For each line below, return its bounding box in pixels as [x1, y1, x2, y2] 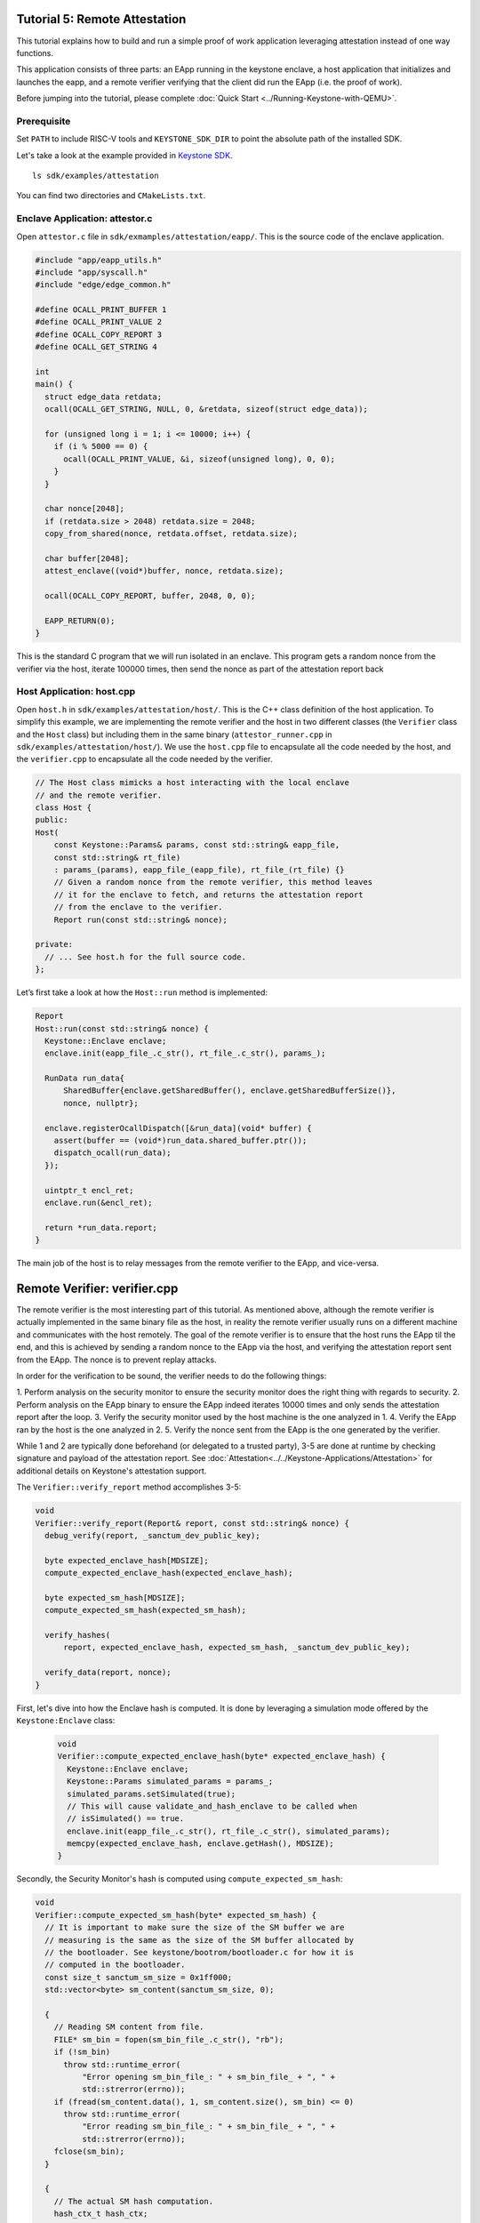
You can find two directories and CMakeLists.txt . [16, 190, 206, 201]
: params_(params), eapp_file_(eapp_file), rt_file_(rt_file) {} [53, 865, 345, 875]
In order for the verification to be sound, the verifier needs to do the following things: [16, 1370, 327, 1381]
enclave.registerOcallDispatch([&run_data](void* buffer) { [44, 1123, 312, 1133]
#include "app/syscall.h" [35, 267, 148, 277]
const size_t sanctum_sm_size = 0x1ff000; [44, 1972, 233, 1982]
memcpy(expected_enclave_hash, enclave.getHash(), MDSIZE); [67, 1839, 334, 1849]
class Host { [35, 803, 92, 813]
